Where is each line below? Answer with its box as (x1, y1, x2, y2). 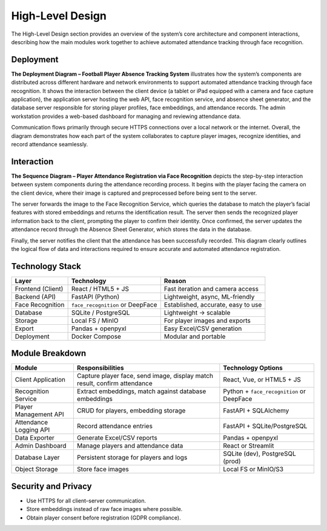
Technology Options (223, 363, 283, 372)
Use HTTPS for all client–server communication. (26, 497, 147, 504)
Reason (163, 276, 187, 285)
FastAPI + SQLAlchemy (223, 406, 289, 415)
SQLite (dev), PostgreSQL (223, 449, 296, 458)
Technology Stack (11, 261, 81, 272)
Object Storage (15, 465, 58, 474)
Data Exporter (15, 434, 54, 442)
